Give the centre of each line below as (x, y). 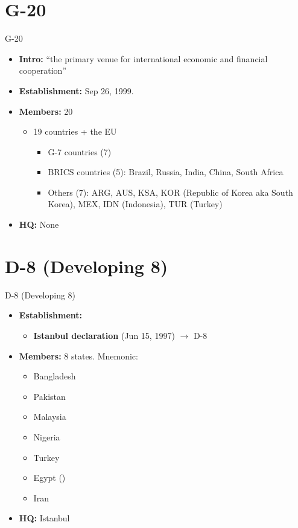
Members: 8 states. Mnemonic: (78, 356)
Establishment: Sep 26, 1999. (76, 90)
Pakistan (49, 396)
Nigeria (47, 436)
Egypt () (49, 478)
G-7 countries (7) (80, 151)
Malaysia (50, 417)
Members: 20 (46, 111)
